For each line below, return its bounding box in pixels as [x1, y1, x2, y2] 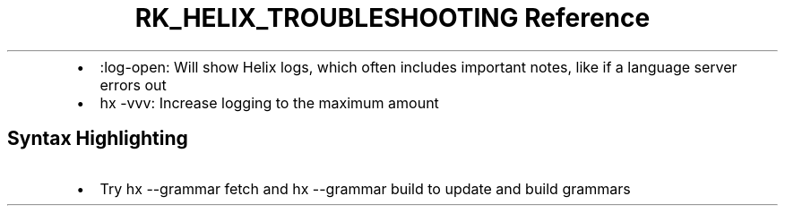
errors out [99, 75, 167, 94]
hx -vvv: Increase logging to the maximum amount [99, 93, 439, 112]
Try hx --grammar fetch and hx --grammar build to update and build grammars [99, 179, 631, 198]
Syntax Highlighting [7, 127, 188, 150]
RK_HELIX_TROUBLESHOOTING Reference [134, 3, 651, 33]
